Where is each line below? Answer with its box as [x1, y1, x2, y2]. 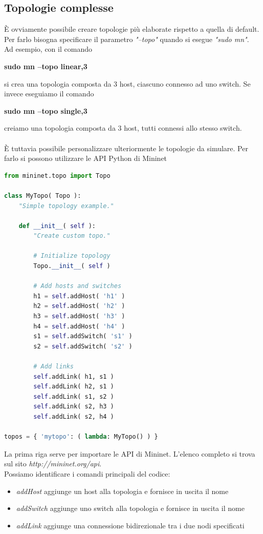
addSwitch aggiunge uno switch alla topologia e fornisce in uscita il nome [16, 503, 245, 514]
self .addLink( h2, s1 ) [33, 383, 114, 391]
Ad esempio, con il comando [4, 44, 92, 54]
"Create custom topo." [33, 232, 111, 240]
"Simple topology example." [18, 202, 114, 210]
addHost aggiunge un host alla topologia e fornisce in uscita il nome [16, 485, 229, 496]
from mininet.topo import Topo [4, 172, 111, 179]
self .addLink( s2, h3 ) [33, 403, 114, 410]
